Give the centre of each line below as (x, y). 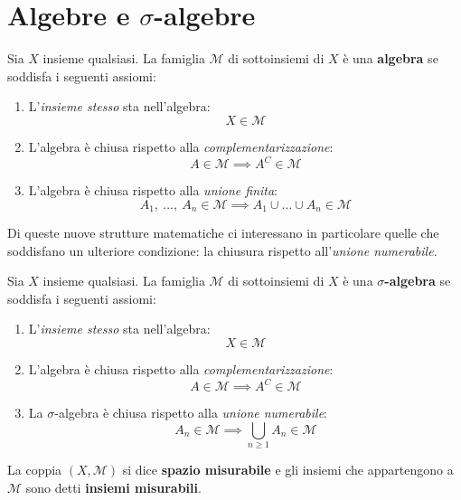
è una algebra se (390, 58)
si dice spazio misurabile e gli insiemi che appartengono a (288, 470)
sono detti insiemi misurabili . (113, 487)
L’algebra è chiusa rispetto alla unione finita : (153, 190)
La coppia (35, 470)
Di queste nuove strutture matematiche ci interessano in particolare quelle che (223, 233)
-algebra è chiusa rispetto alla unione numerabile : (191, 413)
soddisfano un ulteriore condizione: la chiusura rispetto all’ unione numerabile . (222, 250)
